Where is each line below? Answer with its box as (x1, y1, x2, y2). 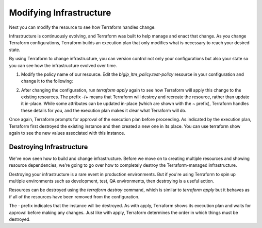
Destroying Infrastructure (9, 142, 88, 151)
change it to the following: (21, 78, 73, 84)
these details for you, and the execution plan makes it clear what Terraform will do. (21, 107, 187, 113)
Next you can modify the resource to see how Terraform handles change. (9, 24, 156, 30)
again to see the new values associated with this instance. (9, 130, 126, 136)
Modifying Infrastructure (9, 7, 111, 18)
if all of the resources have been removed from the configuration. (9, 193, 140, 199)
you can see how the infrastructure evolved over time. (9, 62, 117, 68)
